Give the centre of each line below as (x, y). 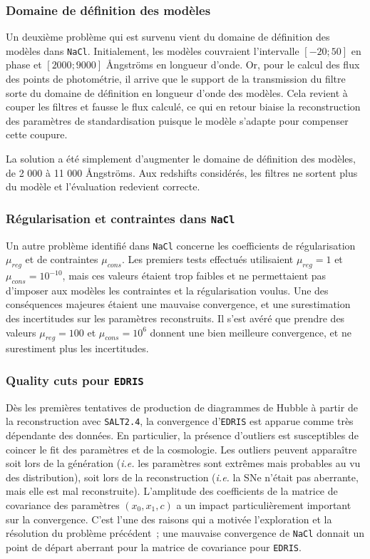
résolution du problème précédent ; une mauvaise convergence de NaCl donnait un (185, 533)
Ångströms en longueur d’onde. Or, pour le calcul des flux (233, 65)
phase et (24, 65)
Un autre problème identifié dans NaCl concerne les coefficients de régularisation (181, 245)
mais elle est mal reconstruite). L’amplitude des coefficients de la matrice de (172, 491)
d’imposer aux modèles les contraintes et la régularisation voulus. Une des (167, 290)
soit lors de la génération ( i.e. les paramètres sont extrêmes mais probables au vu (183, 463)
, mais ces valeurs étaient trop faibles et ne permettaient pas (194, 276)
